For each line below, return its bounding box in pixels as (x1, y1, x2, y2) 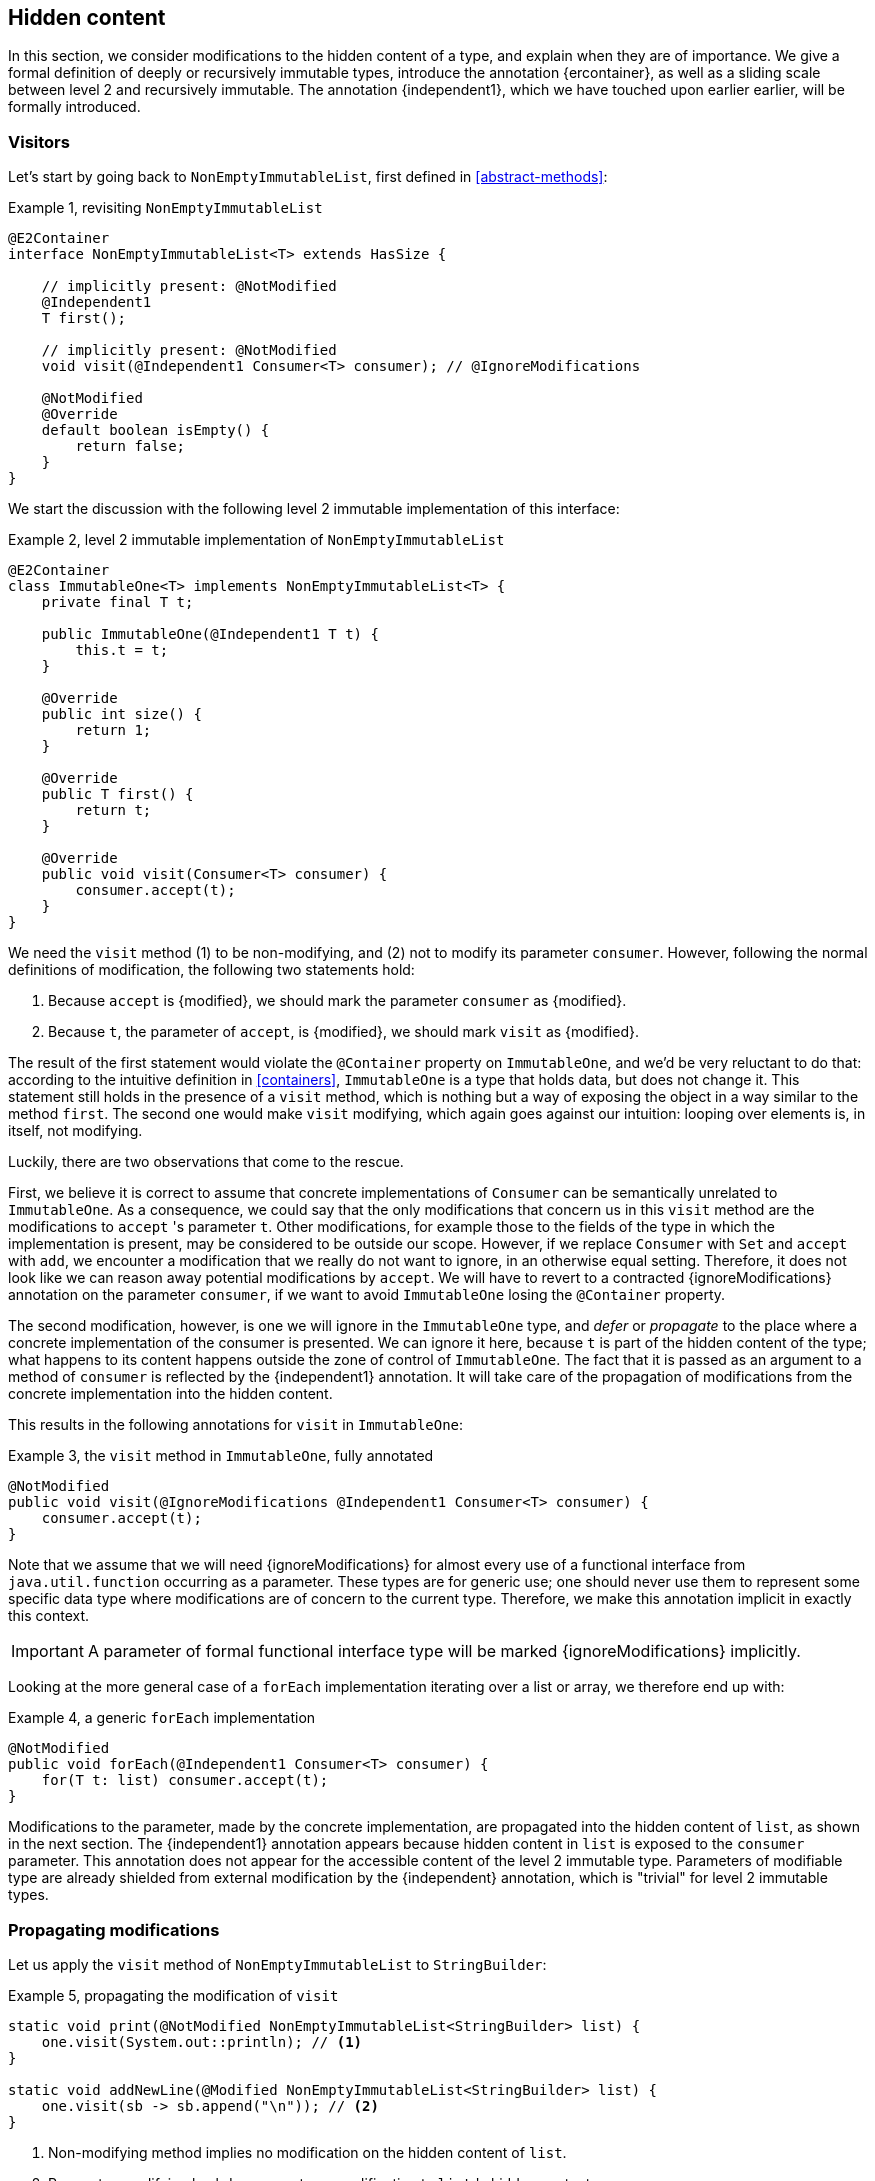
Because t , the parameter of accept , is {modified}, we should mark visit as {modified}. (48, 1023, 639, 1041)
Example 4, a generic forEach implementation (8, 1709, 316, 1727)
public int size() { (41, 706, 202, 723)
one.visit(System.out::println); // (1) (41, 2033, 363, 2050)
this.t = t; (75, 642, 169, 659)
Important (11, 1641, 84, 1662)
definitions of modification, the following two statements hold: (8, 961, 415, 979)
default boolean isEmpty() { (41, 422, 270, 439)
